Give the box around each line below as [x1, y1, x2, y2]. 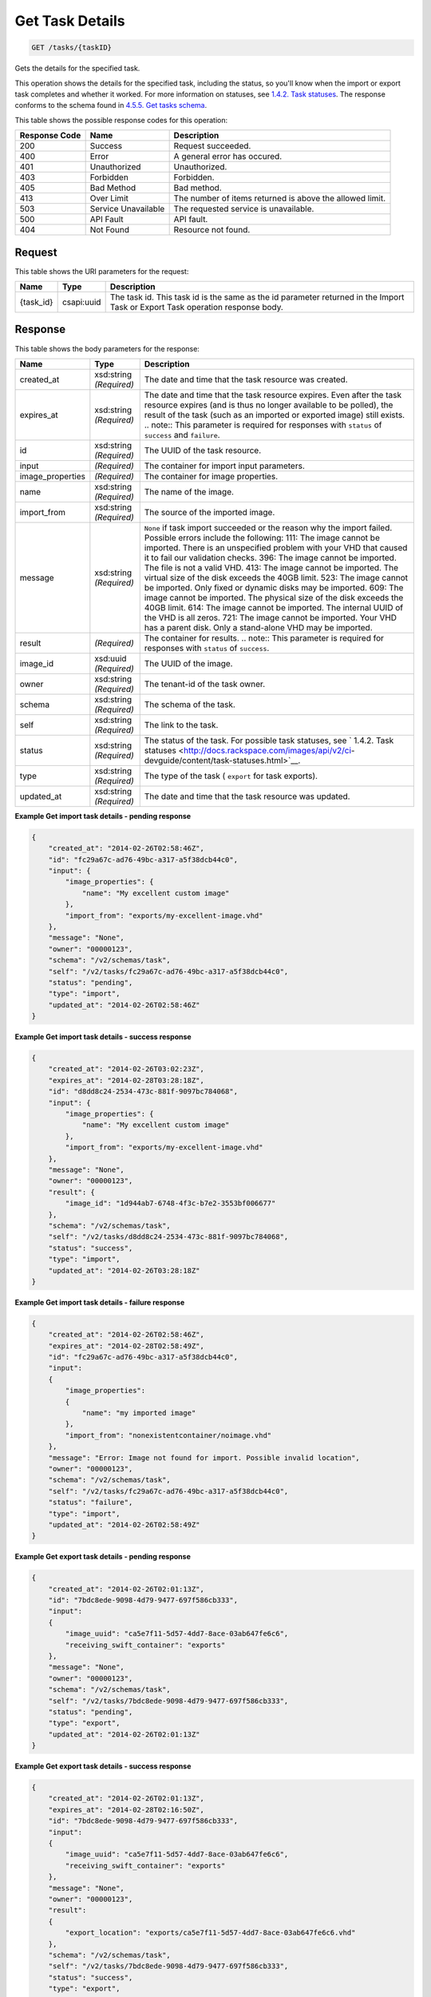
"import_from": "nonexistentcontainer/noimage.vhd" [65, 1431, 272, 1439]
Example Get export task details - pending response [14, 1552, 191, 1562]
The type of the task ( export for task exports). [144, 770, 318, 781]
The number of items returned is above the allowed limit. [173, 193, 386, 204]
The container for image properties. [144, 470, 279, 482]
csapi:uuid [61, 296, 101, 308]
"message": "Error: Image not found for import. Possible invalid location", [48, 1453, 361, 1462]
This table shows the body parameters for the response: [14, 343, 200, 353]
